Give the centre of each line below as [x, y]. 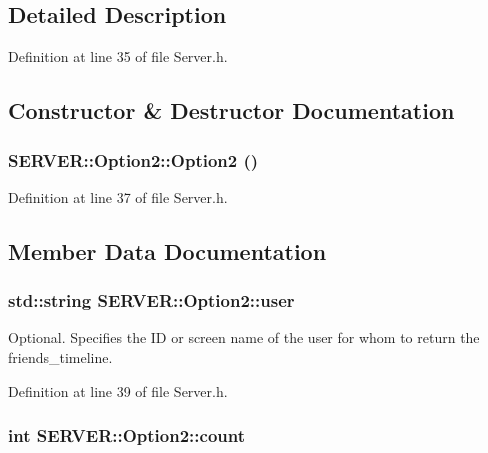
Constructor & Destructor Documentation [231, 110]
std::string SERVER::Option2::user [151, 300]
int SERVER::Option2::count [127, 435]
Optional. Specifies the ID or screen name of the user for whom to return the [244, 337]
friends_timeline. [60, 356]
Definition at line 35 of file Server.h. [118, 56]
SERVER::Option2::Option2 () [133, 159]
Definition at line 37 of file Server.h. [118, 196]
